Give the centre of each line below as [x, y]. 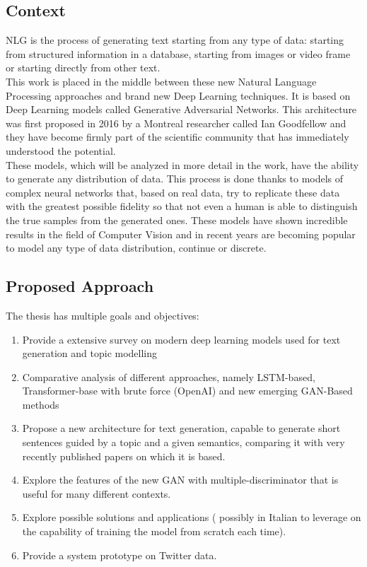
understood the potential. [61, 150]
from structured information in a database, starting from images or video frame [178, 53]
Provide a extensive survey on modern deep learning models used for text [181, 339]
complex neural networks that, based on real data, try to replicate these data [173, 192]
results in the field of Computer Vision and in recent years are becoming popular [181, 234]
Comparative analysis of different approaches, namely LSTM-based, [169, 376]
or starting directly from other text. [83, 68]
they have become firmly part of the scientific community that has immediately [177, 137]
